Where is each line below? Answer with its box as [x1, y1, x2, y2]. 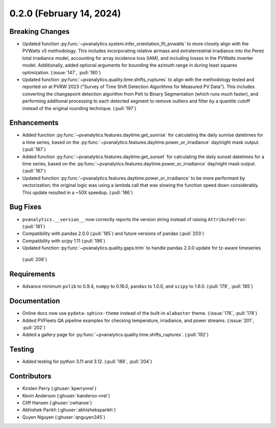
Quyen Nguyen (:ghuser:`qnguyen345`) [22, 414, 106, 420]
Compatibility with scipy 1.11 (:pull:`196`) [22, 238, 106, 244]
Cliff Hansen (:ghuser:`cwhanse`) [22, 400, 92, 406]
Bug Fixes [9, 203, 42, 211]
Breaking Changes [9, 27, 70, 36]
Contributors [9, 372, 52, 381]
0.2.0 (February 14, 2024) [9, 8, 121, 19]
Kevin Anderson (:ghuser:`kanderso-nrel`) [22, 392, 110, 399]
